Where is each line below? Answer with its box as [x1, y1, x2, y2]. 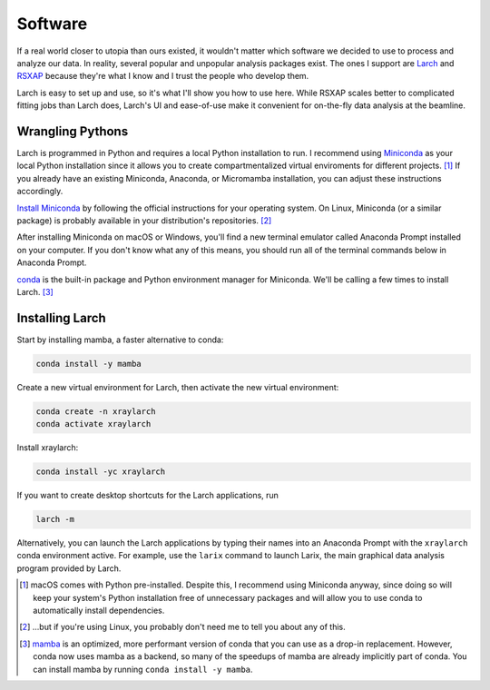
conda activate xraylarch [35, 419, 152, 429]
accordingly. [16, 186, 64, 197]
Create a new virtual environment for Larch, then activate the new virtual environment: [16, 381, 339, 392]
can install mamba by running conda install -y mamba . [33, 664, 253, 675]
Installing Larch [16, 310, 106, 326]
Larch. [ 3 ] [16, 286, 54, 297]
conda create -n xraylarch [35, 406, 156, 417]
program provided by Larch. [16, 563, 122, 574]
